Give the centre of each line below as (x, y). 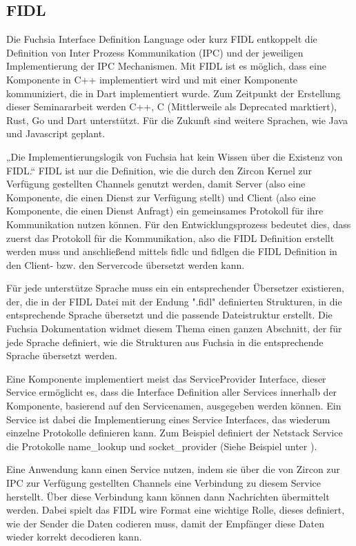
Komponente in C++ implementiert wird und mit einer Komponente (152, 79)
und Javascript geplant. (56, 133)
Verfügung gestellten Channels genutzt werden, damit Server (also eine (156, 184)
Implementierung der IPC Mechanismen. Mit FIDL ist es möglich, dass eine (166, 66)
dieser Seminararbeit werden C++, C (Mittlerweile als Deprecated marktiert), (171, 107)
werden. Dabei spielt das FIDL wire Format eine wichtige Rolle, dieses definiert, (176, 510)
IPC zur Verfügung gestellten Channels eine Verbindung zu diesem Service (164, 483)
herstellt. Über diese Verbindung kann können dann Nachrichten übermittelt (168, 496)
